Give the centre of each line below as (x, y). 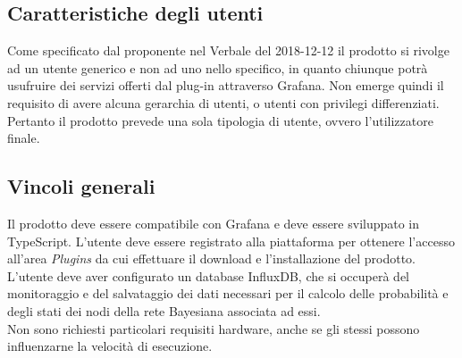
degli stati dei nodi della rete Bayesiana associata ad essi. (164, 310)
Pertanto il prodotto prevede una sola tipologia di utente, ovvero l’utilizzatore (220, 120)
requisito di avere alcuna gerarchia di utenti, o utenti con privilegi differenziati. (223, 102)
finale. (24, 138)
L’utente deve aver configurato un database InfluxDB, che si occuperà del (209, 275)
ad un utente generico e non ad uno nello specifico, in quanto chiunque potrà (218, 67)
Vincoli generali (81, 186)
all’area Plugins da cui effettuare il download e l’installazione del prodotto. (211, 258)
